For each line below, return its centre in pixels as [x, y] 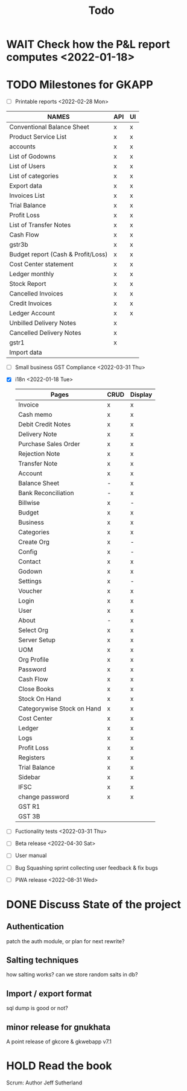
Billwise [29, 503]
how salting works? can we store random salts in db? [72, 975]
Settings [30, 581]
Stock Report [28, 284]
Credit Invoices [31, 303]
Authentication [35, 927]
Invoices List [27, 195]
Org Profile [33, 660]
